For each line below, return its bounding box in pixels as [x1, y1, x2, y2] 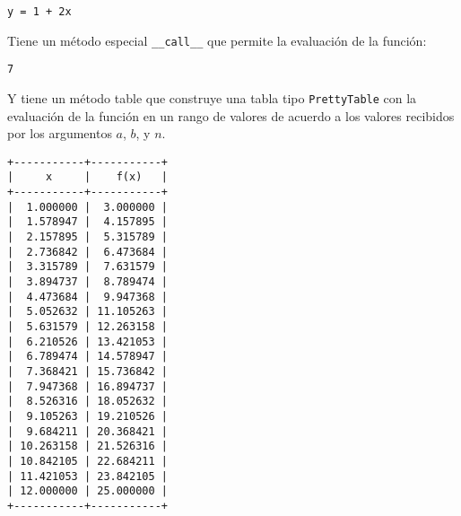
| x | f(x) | [7, 171, 168, 184]
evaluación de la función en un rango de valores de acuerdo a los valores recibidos [7, 106, 455, 125]
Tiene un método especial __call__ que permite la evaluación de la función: [7, 31, 427, 49]
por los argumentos [7, 124, 112, 143]
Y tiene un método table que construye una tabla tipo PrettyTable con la [7, 88, 417, 107]
